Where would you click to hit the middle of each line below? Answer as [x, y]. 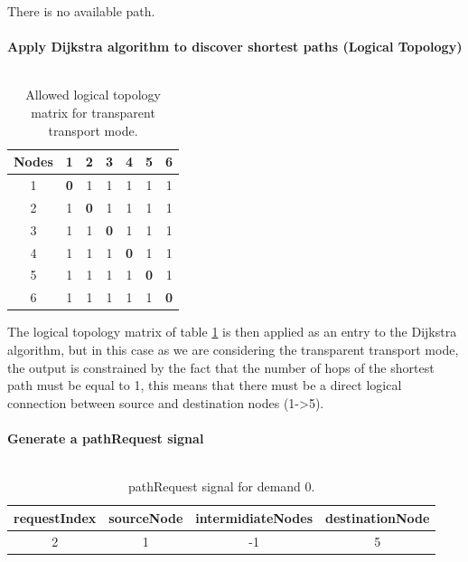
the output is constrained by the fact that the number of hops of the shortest [221, 367]
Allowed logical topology [93, 95]
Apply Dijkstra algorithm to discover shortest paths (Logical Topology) [235, 47]
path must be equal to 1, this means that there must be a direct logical [205, 385]
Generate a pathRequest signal [106, 438]
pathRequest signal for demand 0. [221, 486]
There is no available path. [81, 11]
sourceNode [146, 517]
